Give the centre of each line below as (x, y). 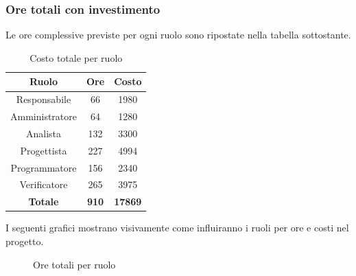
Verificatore (44, 184)
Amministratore (44, 116)
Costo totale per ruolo (76, 57)
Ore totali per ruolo (74, 264)
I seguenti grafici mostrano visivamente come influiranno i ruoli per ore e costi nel (177, 228)
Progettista (44, 150)
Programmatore (44, 167)
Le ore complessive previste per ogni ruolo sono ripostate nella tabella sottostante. (178, 35)
